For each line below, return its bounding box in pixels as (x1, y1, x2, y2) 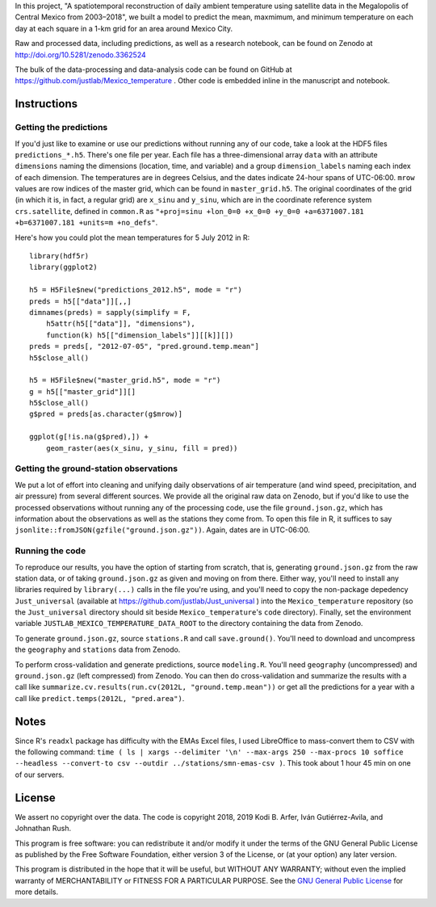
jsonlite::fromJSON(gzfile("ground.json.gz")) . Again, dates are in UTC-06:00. (15, 525, 311, 535)
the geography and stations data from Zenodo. (15, 645, 181, 654)
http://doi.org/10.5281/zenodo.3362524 (15, 49, 146, 60)
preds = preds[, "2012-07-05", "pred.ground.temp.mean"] (29, 342, 260, 351)
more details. (15, 887, 59, 897)
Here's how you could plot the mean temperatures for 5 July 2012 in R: (15, 233, 250, 242)
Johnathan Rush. (15, 824, 72, 834)
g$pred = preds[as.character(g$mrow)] (29, 409, 183, 419)
